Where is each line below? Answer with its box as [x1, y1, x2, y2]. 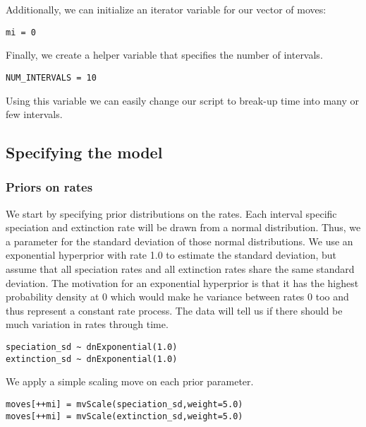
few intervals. [6, 107, 63, 122]
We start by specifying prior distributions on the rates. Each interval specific [6, 206, 337, 221]
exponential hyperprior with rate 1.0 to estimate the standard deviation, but [6, 247, 337, 262]
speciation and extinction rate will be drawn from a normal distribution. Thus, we [6, 220, 361, 235]
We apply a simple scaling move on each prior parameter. [6, 374, 254, 389]
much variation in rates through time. [6, 317, 169, 332]
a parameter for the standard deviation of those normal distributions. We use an [6, 233, 353, 248]
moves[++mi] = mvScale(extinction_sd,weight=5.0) [6, 411, 243, 421]
